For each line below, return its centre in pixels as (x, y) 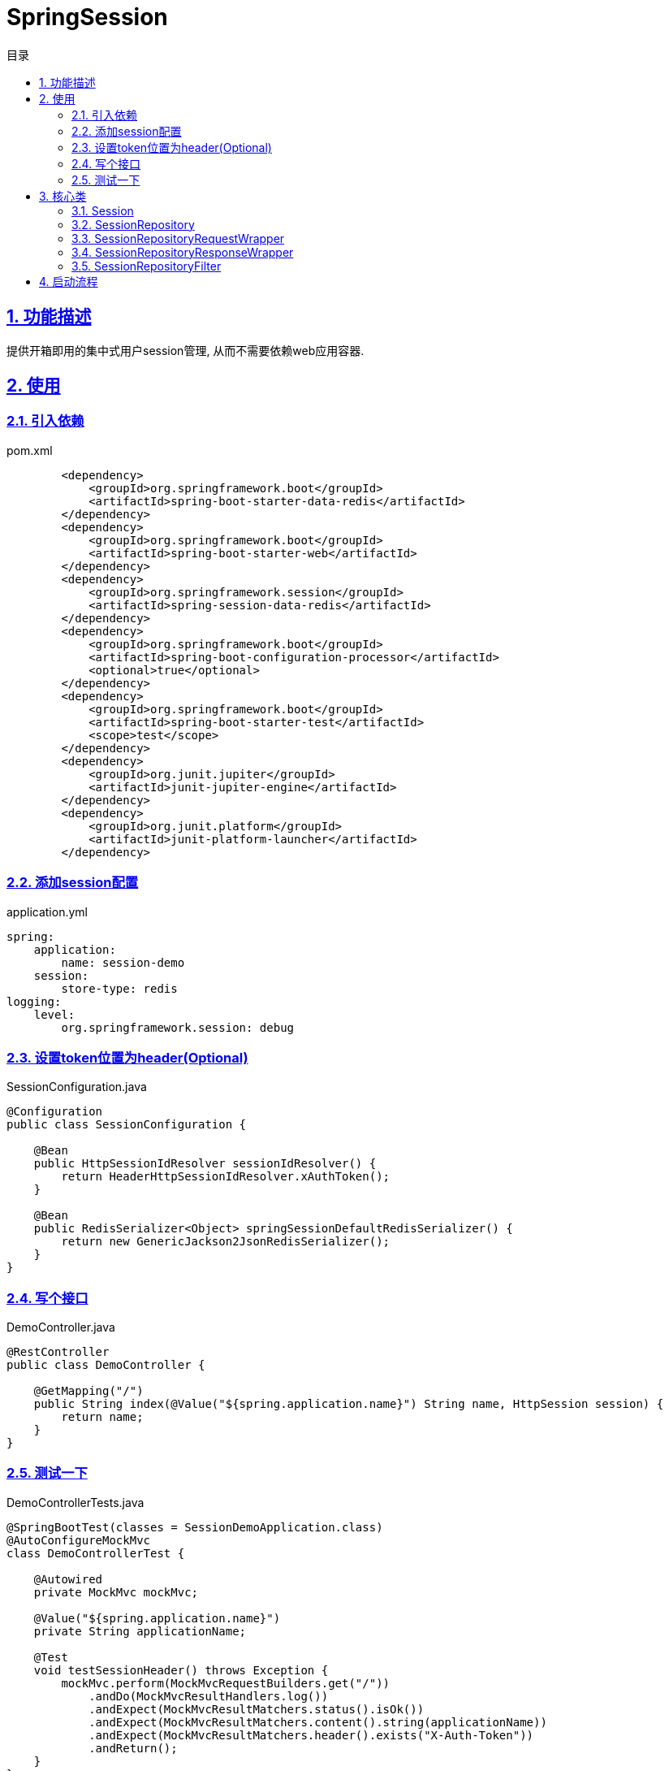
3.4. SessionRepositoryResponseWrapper (183, 252)
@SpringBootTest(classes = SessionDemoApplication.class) (195, 1527)
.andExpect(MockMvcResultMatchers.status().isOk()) (257, 1709)
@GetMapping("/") (88, 1391)
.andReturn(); (133, 1748)
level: (54, 1014)
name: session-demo (123, 962)
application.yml (47, 911)
